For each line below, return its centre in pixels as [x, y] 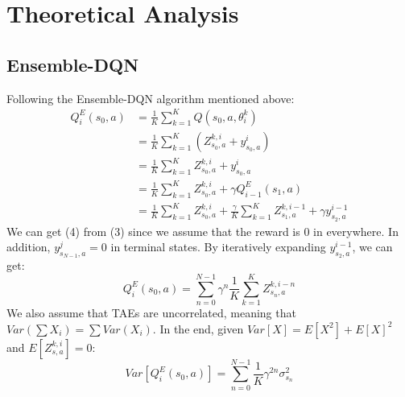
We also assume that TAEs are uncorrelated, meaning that [151, 313]
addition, [29, 247]
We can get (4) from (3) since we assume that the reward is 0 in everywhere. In [202, 231]
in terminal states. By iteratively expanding [218, 247]
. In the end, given [198, 328]
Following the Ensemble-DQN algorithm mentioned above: [151, 98]
